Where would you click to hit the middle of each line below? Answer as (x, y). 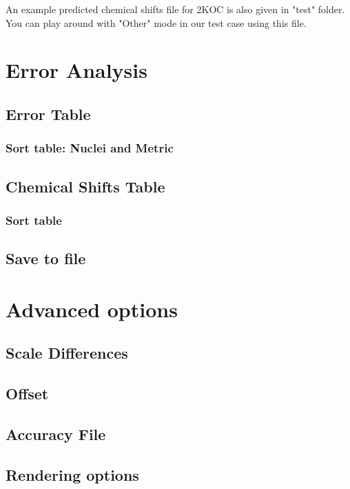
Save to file (46, 258)
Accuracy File (56, 433)
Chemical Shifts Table (85, 186)
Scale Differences (67, 353)
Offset (27, 393)
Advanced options (92, 309)
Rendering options (72, 474)
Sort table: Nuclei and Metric (90, 148)
